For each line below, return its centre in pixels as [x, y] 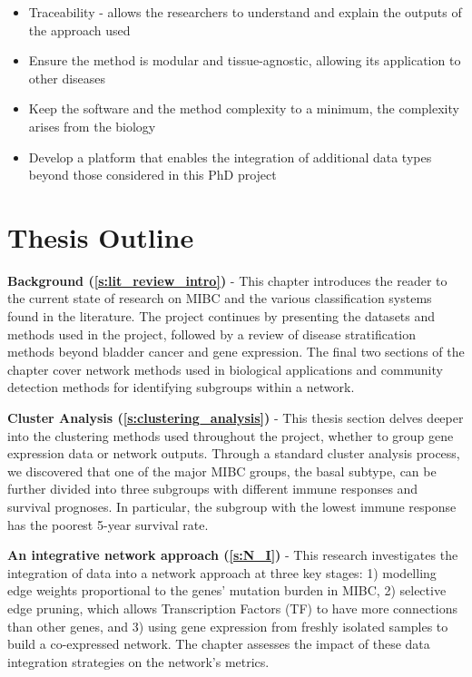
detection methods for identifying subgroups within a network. [181, 387]
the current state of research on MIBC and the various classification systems [220, 298]
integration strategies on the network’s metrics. [138, 661]
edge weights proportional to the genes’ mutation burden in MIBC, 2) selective [227, 590]
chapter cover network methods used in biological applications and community [225, 369]
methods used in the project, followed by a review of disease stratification [212, 334]
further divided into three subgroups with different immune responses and [213, 489]
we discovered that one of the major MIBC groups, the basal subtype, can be [222, 471]
